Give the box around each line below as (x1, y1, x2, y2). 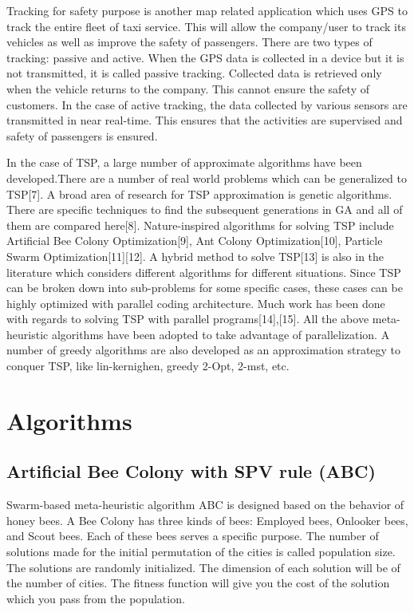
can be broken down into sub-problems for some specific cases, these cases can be (6, 279, 403, 296)
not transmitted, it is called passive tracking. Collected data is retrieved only (6, 65, 382, 81)
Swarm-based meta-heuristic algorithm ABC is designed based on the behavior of (6, 496, 404, 513)
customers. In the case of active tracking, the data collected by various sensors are (6, 96, 408, 113)
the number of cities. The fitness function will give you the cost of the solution (6, 574, 390, 591)
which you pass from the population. (6, 590, 185, 606)
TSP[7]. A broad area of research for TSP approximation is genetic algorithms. (6, 185, 392, 202)
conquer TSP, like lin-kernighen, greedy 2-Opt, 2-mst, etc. (6, 357, 290, 374)
